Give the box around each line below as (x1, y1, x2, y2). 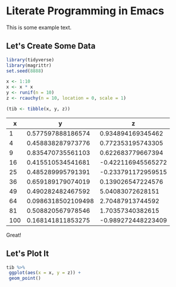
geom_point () (8, 275, 42, 282)
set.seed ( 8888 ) (6, 68, 44, 74)
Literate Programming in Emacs (6, 4, 165, 18)
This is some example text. (6, 24, 72, 31)
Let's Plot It (6, 248, 49, 259)
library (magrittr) (6, 62, 52, 68)
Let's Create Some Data (6, 41, 96, 51)
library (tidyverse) (6, 56, 55, 63)
